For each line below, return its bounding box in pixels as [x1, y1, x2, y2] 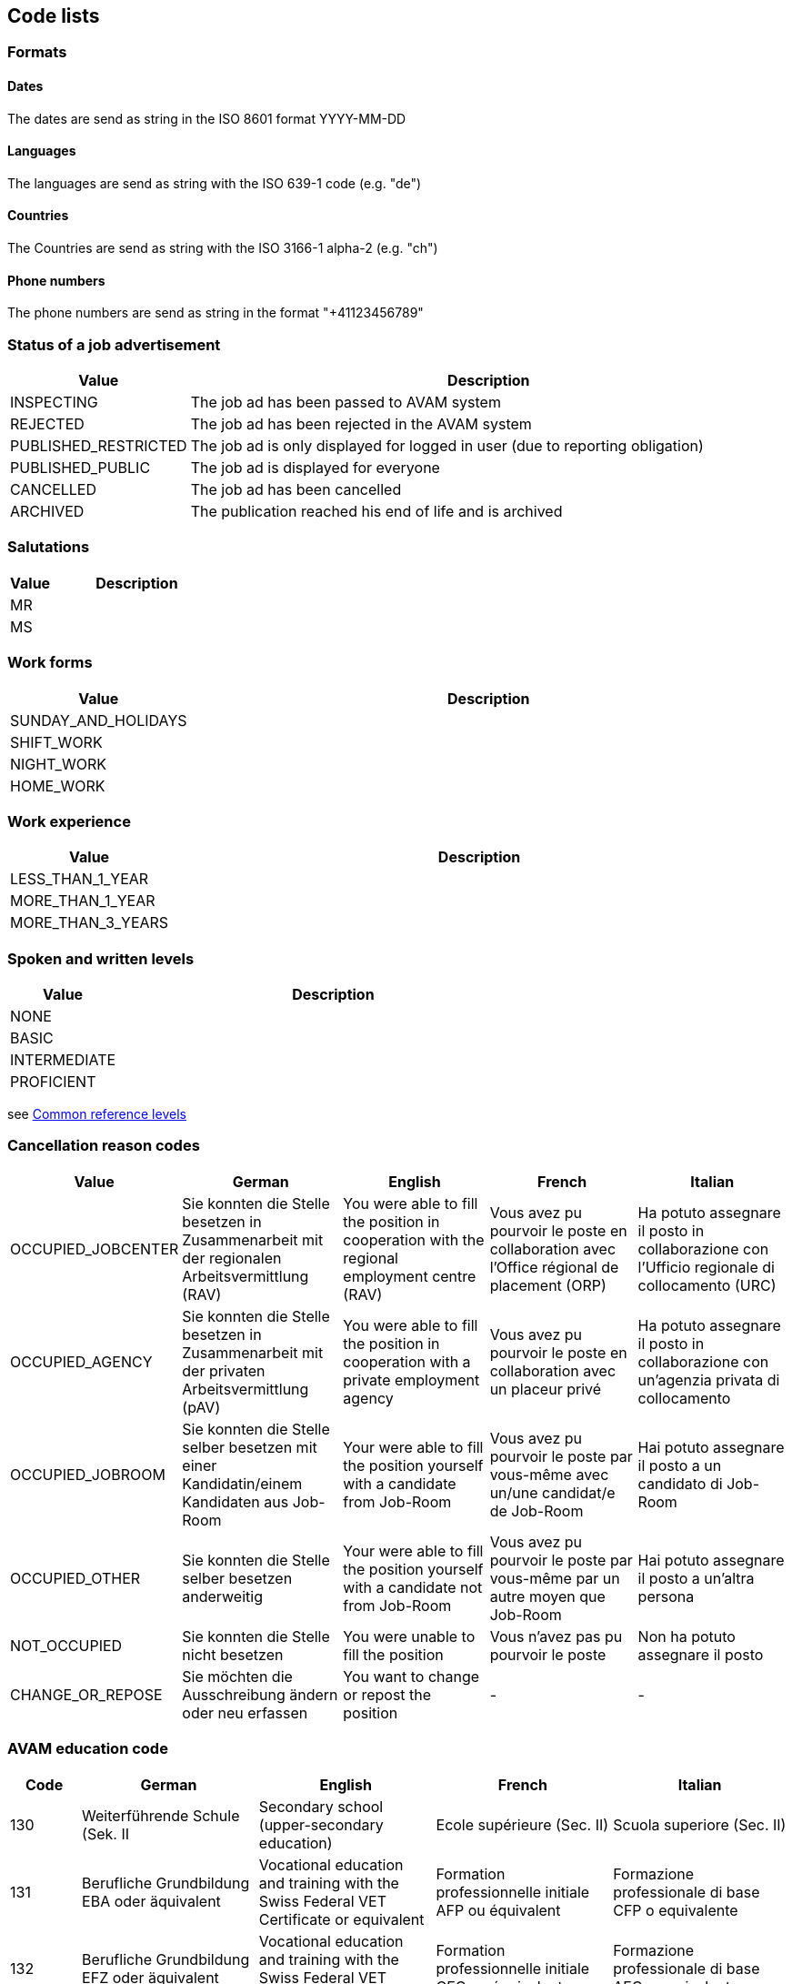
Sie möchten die [182, 1667, 293, 1686]
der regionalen [182, 1248, 282, 1267]
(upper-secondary [258, 1815, 384, 1834]
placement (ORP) [489, 1275, 607, 1294]
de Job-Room [489, 1501, 584, 1520]
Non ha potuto [637, 1626, 736, 1646]
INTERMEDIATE [10, 1051, 116, 1070]
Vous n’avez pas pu [489, 1626, 623, 1646]
